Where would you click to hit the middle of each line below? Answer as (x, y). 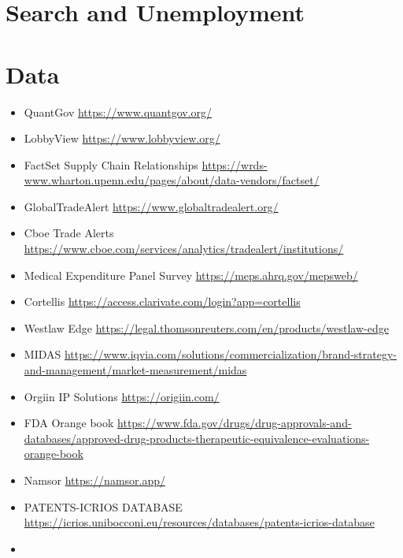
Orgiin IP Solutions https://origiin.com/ (122, 396)
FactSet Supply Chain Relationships (111, 164)
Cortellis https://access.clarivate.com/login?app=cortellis (162, 301)
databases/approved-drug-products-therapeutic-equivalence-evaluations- (197, 438)
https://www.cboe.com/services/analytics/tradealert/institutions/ (184, 249)
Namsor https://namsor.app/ (95, 480)
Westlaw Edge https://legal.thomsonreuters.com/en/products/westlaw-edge (206, 327)
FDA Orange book (69, 423)
